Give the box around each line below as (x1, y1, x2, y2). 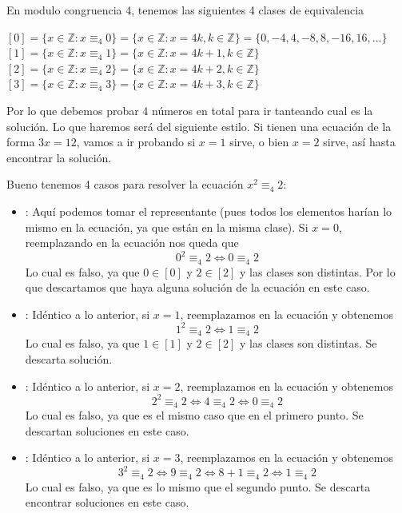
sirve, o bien (229, 133, 289, 150)
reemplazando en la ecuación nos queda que (25, 234, 239, 251)
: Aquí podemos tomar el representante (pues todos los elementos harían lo (25, 202, 392, 219)
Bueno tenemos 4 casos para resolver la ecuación (6, 176, 244, 193)
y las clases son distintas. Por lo (240, 263, 396, 280)
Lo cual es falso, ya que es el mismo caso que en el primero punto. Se (25, 407, 364, 424)
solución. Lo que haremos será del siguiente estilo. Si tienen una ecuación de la (6, 117, 392, 134)
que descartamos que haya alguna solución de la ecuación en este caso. (25, 279, 370, 296)
